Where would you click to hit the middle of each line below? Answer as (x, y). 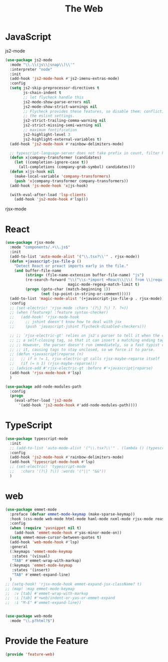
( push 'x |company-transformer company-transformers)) (71, 181)
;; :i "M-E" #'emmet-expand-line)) (43, 603)
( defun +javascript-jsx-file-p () (45, 261)
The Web (84, 9)
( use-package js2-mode (29, 60)
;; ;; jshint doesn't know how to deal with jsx (66, 322)
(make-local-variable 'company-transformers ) (62, 176)
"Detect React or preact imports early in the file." (71, 266)
